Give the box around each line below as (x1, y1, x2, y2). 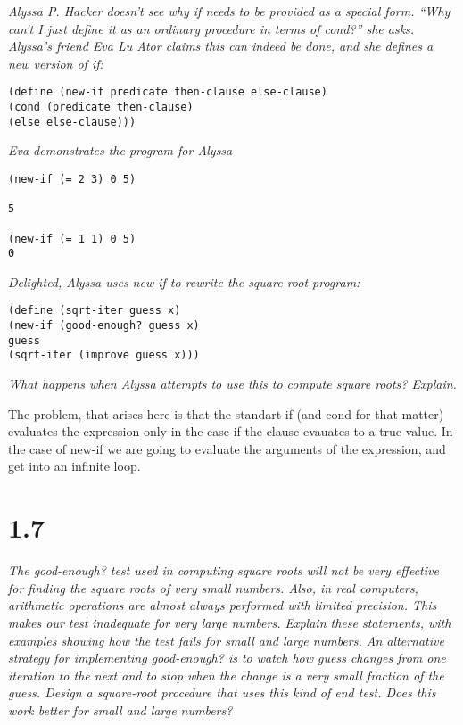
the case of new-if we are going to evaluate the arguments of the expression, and (8, 439, 446, 457)
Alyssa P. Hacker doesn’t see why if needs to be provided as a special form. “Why (8, 2, 451, 20)
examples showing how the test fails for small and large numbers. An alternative (8, 630, 444, 649)
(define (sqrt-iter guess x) (8, 304, 181, 317)
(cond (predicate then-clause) (8, 101, 194, 114)
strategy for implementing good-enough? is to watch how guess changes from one (8, 648, 446, 667)
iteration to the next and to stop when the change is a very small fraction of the (8, 665, 444, 684)
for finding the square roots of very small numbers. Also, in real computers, (8, 578, 418, 597)
